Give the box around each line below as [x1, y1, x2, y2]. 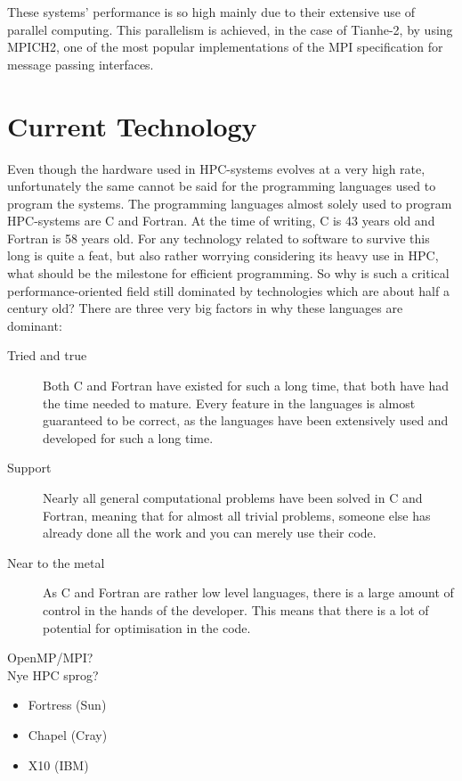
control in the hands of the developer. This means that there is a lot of [43, 600, 429, 619]
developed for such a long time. [43, 428, 214, 447]
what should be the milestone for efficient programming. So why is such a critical [7, 264, 450, 283]
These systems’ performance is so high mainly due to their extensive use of [7, 3, 416, 21]
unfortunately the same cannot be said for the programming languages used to [7, 177, 436, 195]
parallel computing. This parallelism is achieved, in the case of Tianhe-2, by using [7, 20, 453, 38]
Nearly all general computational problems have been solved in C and [43, 489, 423, 506]
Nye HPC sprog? [7, 665, 99, 684]
